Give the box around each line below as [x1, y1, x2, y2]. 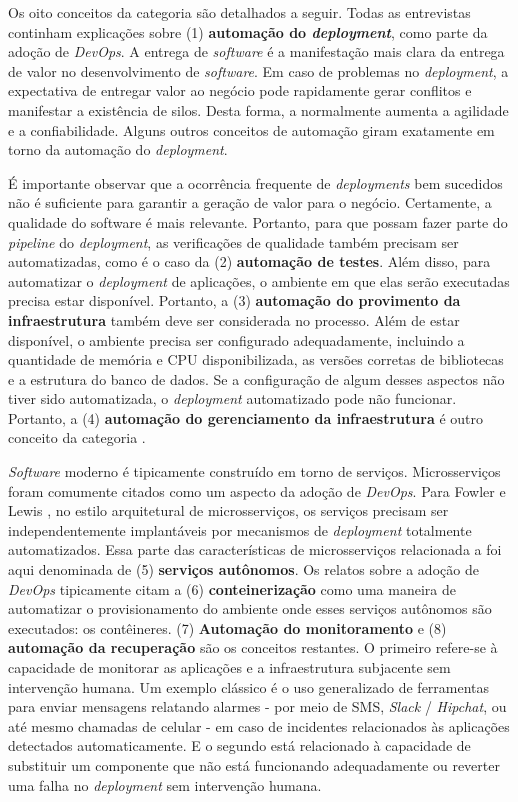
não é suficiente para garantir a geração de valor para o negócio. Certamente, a [8, 192, 492, 213]
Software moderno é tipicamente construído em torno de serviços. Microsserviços [8, 461, 501, 482]
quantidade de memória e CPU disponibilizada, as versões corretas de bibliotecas [8, 349, 504, 370]
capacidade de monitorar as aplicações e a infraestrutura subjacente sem [8, 657, 451, 677]
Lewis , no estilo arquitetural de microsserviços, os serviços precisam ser [8, 500, 449, 521]
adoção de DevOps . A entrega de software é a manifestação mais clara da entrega [8, 41, 505, 62]
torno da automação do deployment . [8, 139, 228, 160]
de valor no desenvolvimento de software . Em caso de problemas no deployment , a [8, 60, 509, 81]
